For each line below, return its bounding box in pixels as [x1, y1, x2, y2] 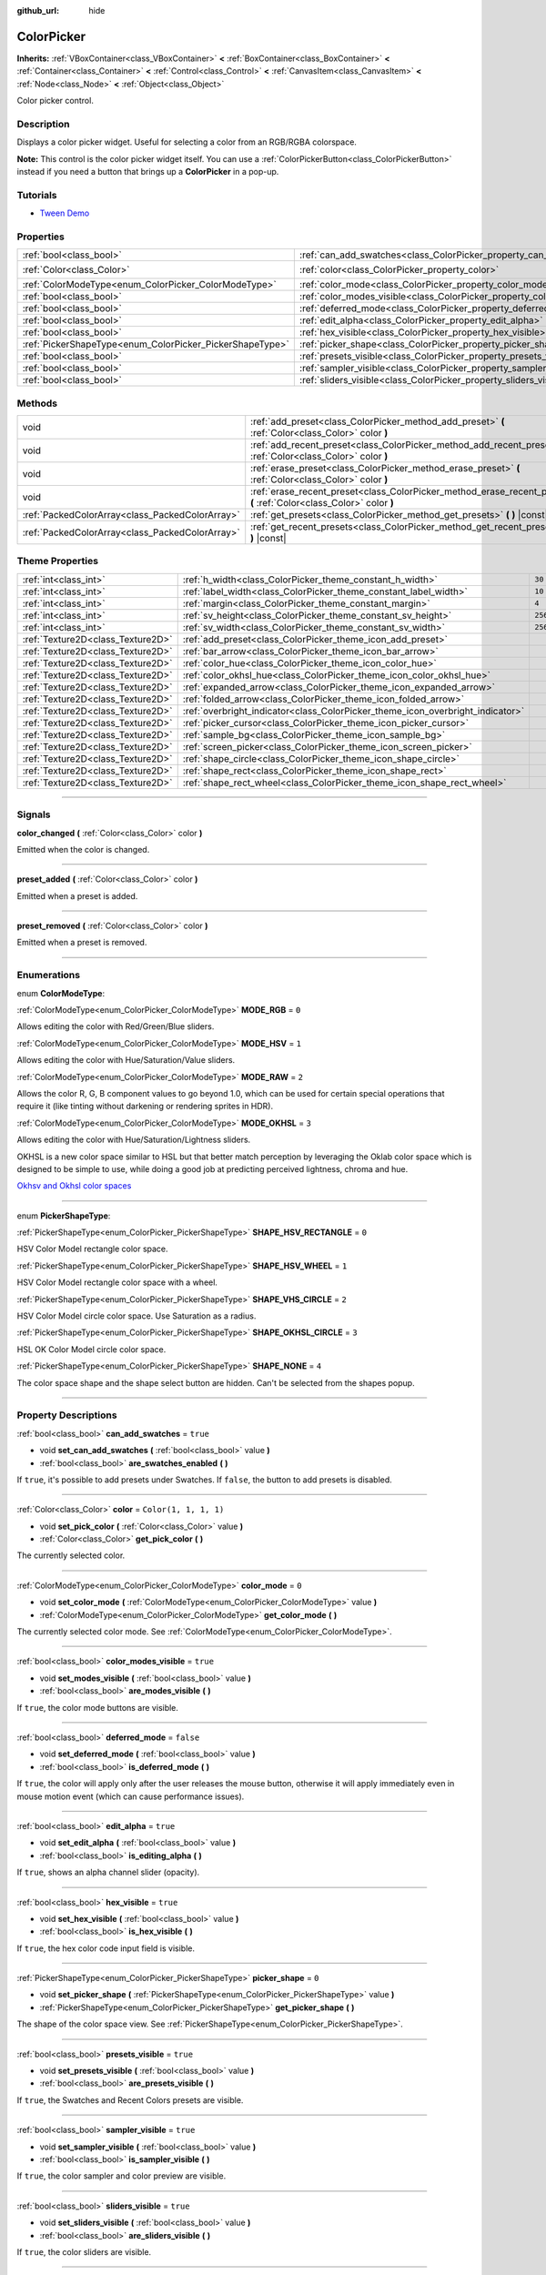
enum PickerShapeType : [16, 1210, 111, 1221]
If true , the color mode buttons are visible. [16, 1702, 179, 1713]
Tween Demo [39, 207, 90, 218]
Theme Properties [16, 555, 99, 568]
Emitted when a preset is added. [16, 890, 138, 901]
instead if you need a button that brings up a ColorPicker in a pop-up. [16, 167, 279, 177]
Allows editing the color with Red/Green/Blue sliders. [16, 1021, 215, 1032]
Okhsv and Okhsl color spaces [16, 1180, 132, 1191]
